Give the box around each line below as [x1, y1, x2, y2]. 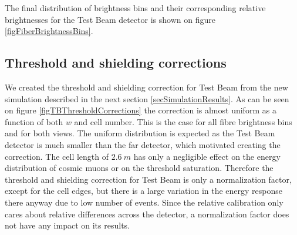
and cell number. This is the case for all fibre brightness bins [74, 115, 292, 127]
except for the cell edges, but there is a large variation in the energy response [5, 184, 283, 197]
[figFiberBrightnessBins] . [5, 25, 93, 37]
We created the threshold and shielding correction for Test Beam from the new [5, 80, 288, 93]
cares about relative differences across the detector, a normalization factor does [5, 207, 289, 220]
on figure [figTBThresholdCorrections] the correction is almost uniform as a [5, 104, 276, 116]
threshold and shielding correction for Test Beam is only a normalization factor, [5, 173, 292, 185]
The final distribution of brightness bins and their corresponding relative [5, 2, 266, 14]
